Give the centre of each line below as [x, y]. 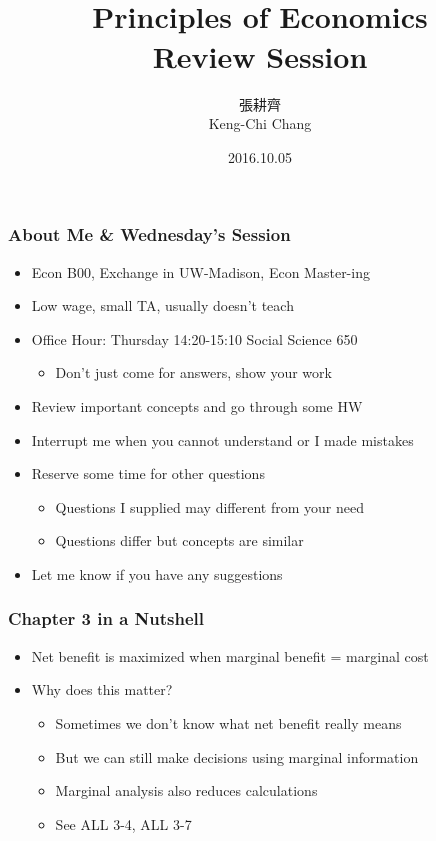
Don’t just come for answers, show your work [193, 372]
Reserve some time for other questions [148, 473]
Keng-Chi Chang [260, 123]
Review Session [260, 55]
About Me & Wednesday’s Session [149, 234]
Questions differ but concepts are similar [179, 540]
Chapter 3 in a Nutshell [106, 618]
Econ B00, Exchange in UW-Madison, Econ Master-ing [200, 271]
